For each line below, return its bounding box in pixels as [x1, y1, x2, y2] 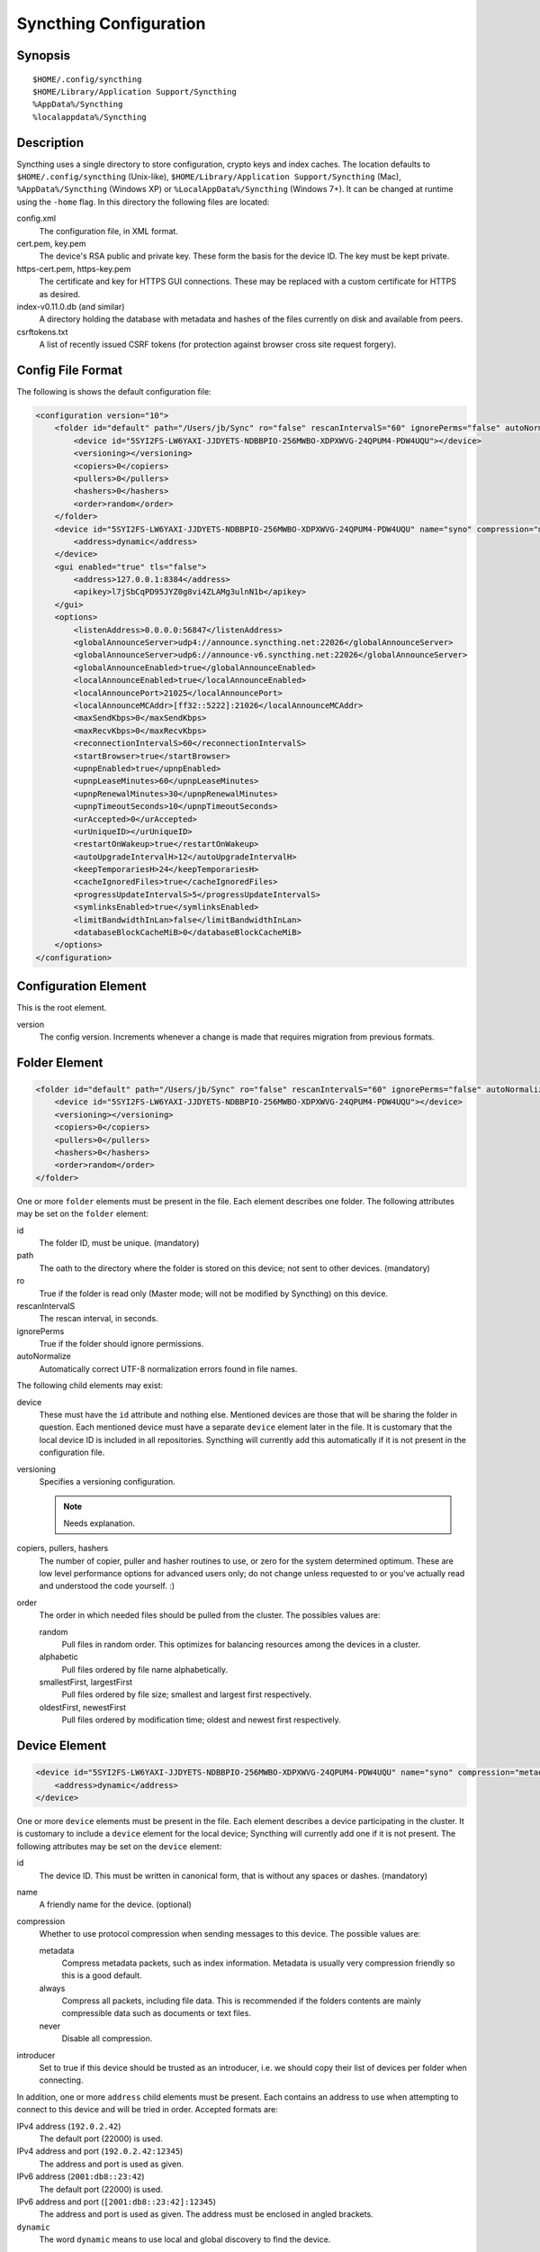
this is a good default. [61, 1970, 143, 1981]
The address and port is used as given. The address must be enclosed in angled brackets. [39, 2209, 373, 2220]
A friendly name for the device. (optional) [39, 1899, 193, 1910]
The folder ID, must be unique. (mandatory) [39, 1237, 200, 1248]
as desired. [39, 288, 81, 299]
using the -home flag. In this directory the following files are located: [16, 196, 270, 207]
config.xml [16, 213, 57, 224]
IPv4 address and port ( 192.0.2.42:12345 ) [16, 2146, 184, 2157]
